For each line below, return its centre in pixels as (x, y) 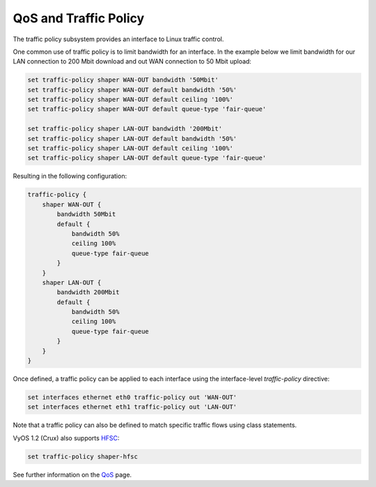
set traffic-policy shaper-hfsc (83, 456)
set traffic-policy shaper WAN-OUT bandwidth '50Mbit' (123, 80)
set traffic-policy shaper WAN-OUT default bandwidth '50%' (132, 90)
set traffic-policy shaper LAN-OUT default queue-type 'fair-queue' (147, 158)
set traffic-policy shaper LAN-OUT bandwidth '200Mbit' (125, 129)
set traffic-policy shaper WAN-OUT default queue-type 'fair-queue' (147, 109)
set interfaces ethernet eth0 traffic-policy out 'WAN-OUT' (132, 397)
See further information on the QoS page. (72, 474)
